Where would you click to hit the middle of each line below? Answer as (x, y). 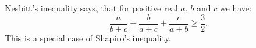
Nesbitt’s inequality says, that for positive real (91, 8)
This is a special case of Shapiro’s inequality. (88, 37)
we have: (236, 8)
